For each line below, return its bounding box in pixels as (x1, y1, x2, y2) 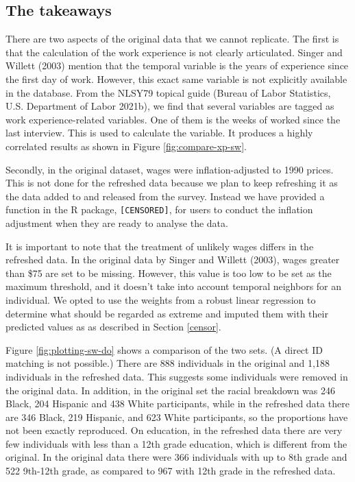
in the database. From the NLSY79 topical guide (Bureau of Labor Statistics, (5, 85, 331, 99)
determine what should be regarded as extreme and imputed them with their (5, 306, 328, 320)
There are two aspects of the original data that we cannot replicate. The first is (5, 32, 339, 46)
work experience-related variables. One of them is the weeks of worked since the (5, 112, 341, 126)
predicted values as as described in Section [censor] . (5, 320, 221, 334)
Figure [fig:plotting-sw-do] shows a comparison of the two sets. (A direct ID (5, 342, 323, 357)
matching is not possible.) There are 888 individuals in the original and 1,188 (5, 356, 330, 370)
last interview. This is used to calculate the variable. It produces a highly (5, 125, 313, 140)
